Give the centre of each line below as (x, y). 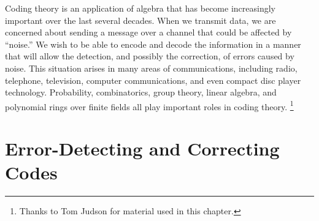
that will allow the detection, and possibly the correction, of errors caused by (150, 56)
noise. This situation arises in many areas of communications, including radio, (151, 68)
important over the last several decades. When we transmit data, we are (140, 20)
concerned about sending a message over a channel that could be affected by (148, 32)
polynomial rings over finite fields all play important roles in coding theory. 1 (149, 105)
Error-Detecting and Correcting (142, 148)
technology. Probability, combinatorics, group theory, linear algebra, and (141, 92)
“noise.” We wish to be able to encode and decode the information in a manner (153, 44)
